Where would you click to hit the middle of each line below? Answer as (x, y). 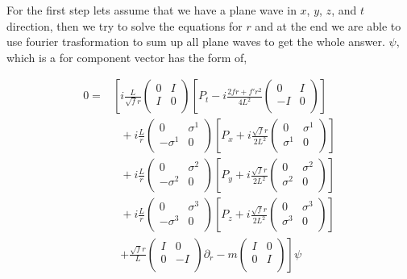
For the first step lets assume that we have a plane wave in (152, 10)
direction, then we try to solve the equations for (125, 25)
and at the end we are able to (328, 25)
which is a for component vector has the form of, (127, 57)
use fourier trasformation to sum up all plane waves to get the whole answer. (196, 42)
